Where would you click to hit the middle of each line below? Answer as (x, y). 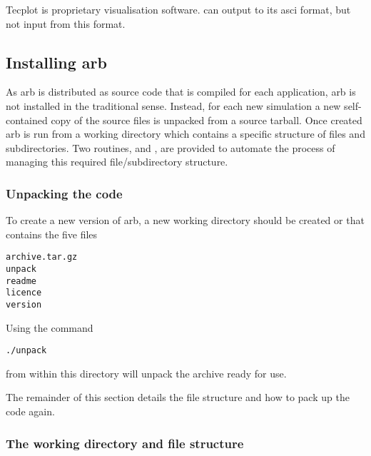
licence (24, 293)
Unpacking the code (64, 193)
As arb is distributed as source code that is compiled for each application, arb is (181, 92)
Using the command (50, 327)
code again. (30, 411)
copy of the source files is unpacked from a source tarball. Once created (207, 120)
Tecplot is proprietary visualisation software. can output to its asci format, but (178, 9)
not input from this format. (66, 23)
